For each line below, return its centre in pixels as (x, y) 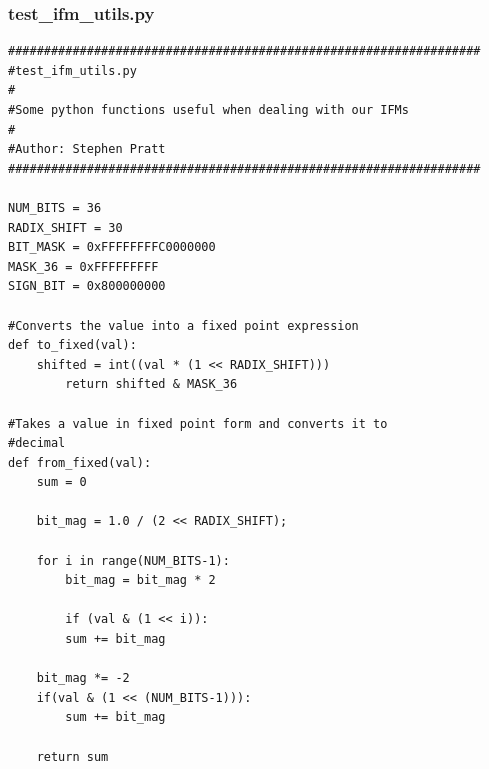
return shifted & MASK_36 (151, 384)
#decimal (37, 443)
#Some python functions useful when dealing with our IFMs (208, 110)
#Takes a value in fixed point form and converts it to (198, 423)
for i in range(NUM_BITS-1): (133, 560)
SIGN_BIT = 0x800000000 (87, 286)
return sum (72, 756)
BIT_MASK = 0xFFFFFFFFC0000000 (112, 247)
